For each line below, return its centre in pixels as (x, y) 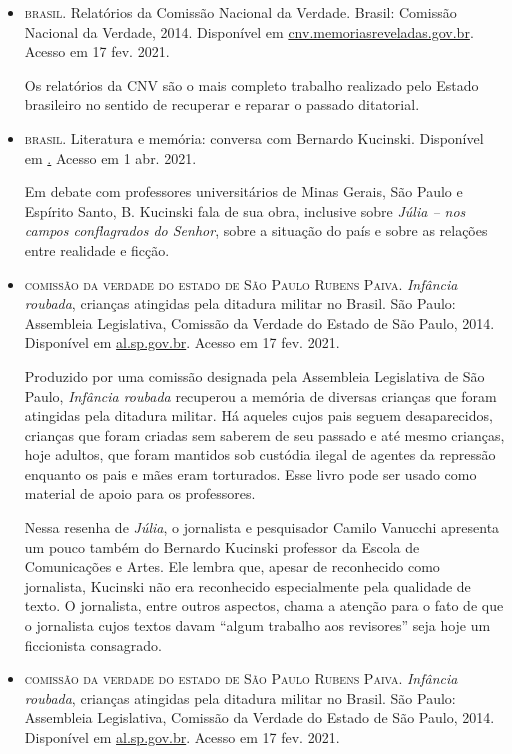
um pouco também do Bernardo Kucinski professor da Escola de (222, 546)
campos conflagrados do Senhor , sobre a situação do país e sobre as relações (256, 230)
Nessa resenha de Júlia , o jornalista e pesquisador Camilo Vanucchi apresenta (262, 527)
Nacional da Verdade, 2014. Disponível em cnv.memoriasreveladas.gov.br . (249, 31)
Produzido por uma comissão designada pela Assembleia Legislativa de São (254, 375)
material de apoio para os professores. (140, 493)
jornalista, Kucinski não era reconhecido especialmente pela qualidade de (247, 585)
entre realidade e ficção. (97, 249)
